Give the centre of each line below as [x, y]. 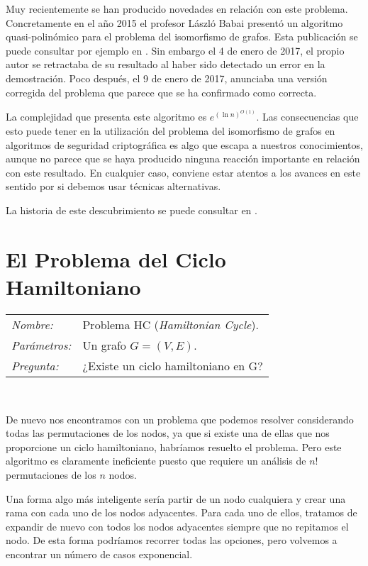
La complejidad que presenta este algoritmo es [106, 117]
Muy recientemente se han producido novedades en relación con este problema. [177, 9]
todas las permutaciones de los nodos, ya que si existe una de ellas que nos [168, 433]
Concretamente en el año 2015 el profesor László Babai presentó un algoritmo [174, 22]
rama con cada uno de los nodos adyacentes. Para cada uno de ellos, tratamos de [182, 512]
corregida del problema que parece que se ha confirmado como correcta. [161, 92]
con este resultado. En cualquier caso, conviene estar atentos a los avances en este [183, 172]
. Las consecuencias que [307, 117]
